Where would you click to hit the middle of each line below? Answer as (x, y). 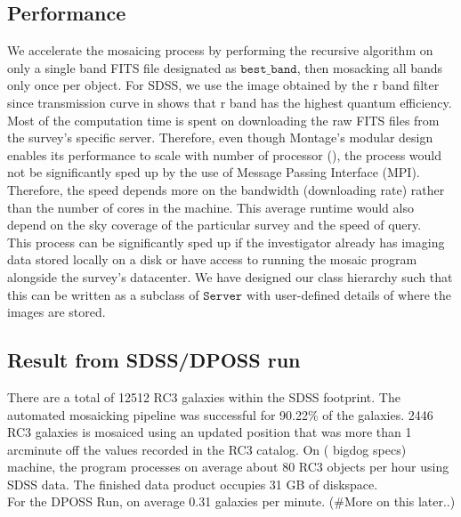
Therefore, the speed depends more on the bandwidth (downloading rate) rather (226, 189)
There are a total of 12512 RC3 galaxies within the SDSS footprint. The (204, 396)
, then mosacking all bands (370, 67)
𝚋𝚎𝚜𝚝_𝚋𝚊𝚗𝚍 (269, 69)
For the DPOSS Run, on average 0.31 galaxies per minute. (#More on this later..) (231, 501)
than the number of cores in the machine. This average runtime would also (210, 207)
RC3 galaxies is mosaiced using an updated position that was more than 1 (210, 432)
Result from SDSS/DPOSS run (154, 360)
